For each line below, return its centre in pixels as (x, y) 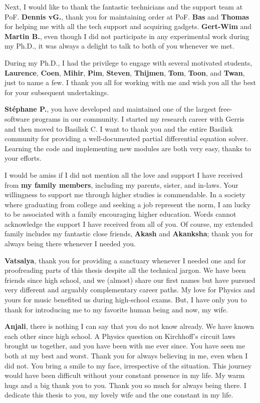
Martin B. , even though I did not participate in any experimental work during (127, 36)
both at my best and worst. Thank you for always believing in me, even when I (126, 355)
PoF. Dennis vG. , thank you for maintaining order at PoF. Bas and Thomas (127, 16)
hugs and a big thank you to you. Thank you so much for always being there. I (125, 385)
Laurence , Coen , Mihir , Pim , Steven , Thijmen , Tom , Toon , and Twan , (125, 72)
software (17, 118)
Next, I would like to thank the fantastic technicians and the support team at (124, 7)
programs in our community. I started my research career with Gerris (138, 118)
